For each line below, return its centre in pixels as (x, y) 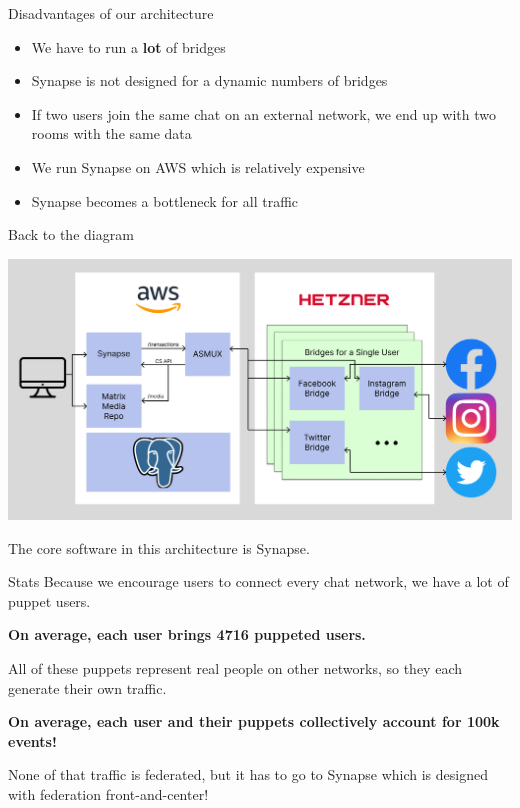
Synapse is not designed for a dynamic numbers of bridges (209, 80)
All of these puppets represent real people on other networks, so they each (235, 668)
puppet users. (49, 600)
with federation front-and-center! (108, 794)
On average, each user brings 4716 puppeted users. (187, 634)
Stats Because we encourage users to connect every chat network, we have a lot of (258, 581)
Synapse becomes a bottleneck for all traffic (165, 200)
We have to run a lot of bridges (128, 46)
